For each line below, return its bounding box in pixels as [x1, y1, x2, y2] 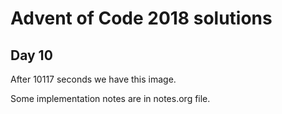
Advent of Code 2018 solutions [10, 7, 273, 30]
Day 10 [10, 47, 53, 64]
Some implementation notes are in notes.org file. [10, 93, 211, 104]
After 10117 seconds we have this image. [10, 73, 177, 85]
